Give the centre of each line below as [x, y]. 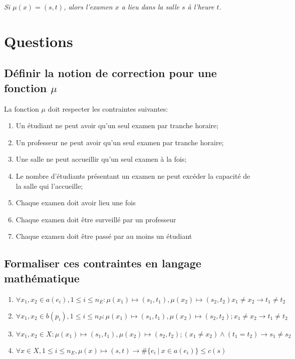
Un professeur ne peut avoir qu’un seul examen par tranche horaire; [120, 142]
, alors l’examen [88, 7]
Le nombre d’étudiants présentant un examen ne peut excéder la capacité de [133, 175]
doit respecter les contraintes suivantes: [108, 108]
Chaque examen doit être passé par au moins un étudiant [104, 236]
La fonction [22, 108]
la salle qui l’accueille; [49, 186]
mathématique [42, 278]
